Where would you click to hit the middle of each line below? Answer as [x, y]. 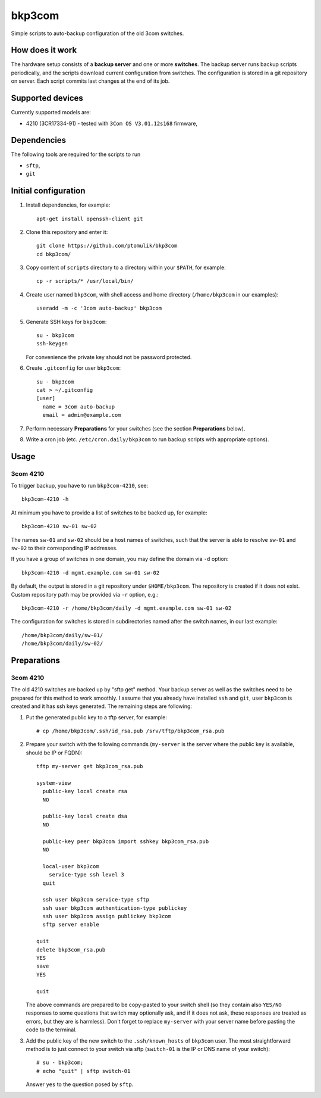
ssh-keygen [52, 344]
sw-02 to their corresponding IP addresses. [64, 548]
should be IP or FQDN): [54, 753]
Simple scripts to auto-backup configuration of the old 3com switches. [97, 33]
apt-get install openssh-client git [90, 219]
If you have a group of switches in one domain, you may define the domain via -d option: [120, 559]
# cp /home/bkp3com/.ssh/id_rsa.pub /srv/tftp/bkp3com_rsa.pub [130, 731]
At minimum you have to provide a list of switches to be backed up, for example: [109, 513]
